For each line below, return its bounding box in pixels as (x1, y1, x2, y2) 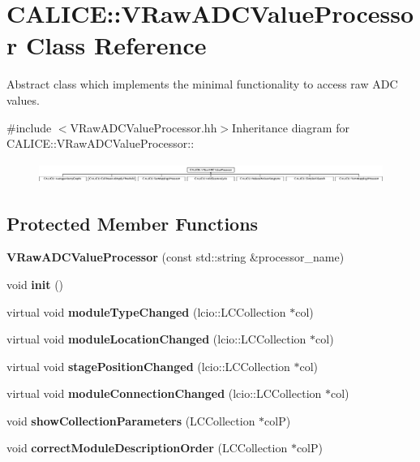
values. (6, 91, 40, 108)
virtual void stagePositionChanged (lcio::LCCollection (6, 357, 290, 374)
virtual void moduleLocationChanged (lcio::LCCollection (6, 330, 306, 348)
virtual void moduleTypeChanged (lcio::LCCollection (6, 303, 286, 320)
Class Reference (25, 28, 207, 62)
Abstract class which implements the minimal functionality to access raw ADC (6, 76, 398, 93)
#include (6, 119, 52, 136)
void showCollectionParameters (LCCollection (6, 412, 255, 429)
